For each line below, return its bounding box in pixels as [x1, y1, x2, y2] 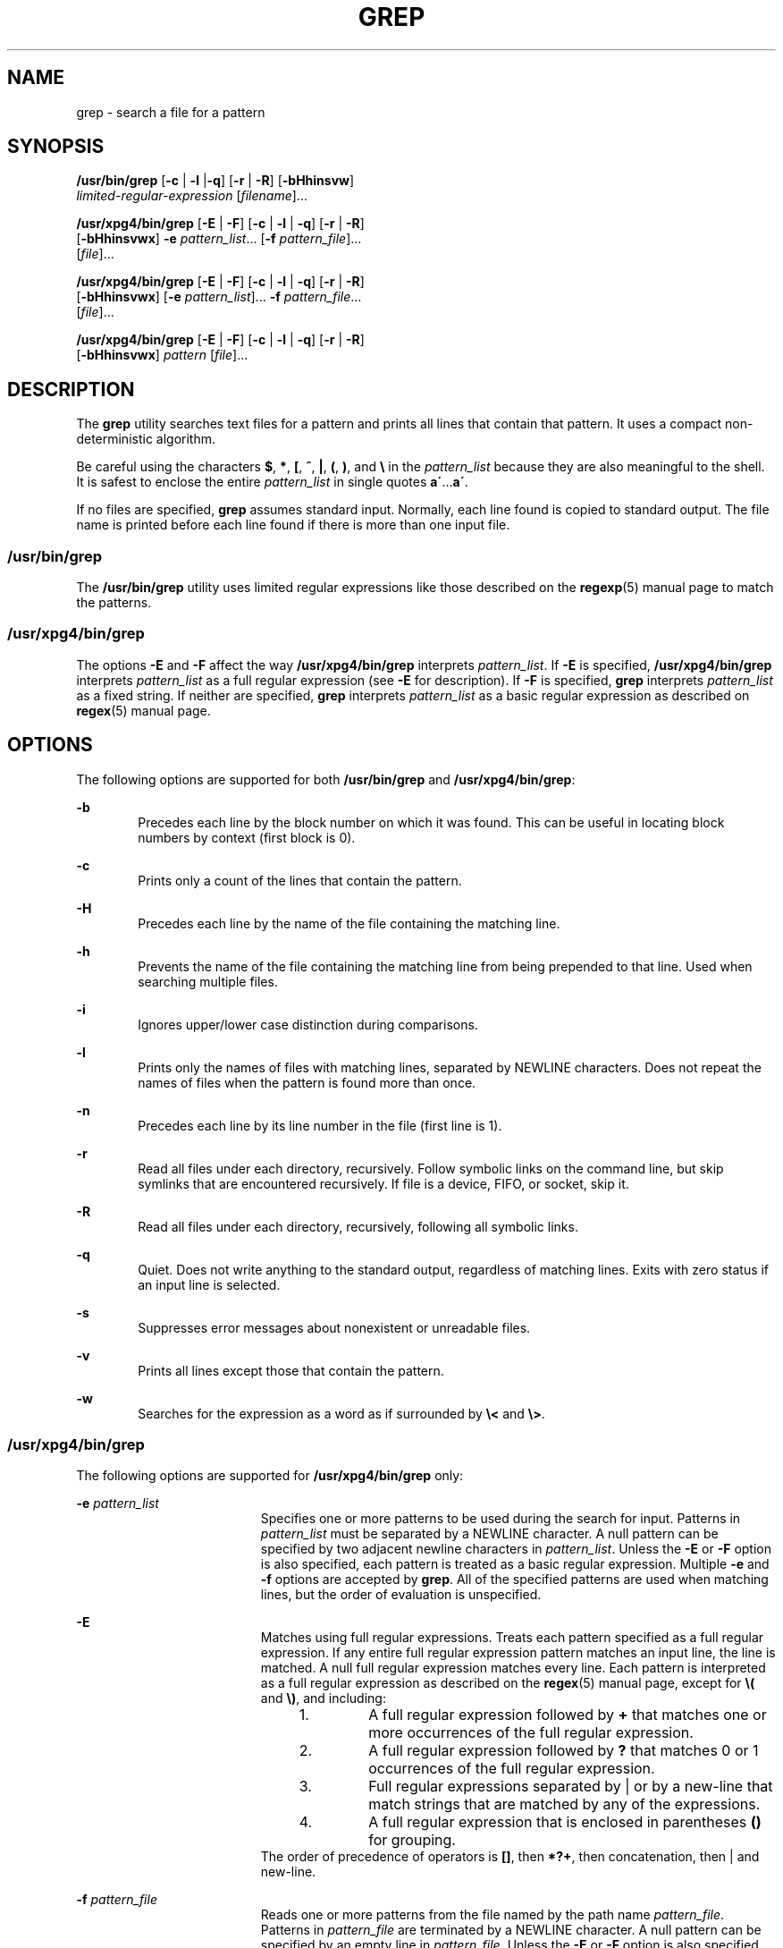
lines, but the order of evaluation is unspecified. [260, 1587, 542, 1603]
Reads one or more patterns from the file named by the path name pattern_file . [260, 1907, 725, 1923]
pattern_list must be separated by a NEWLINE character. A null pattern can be [260, 1526, 719, 1542]
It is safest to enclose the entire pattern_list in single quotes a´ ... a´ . [76, 474, 468, 490]
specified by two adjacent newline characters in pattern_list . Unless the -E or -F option [260, 1541, 771, 1557]
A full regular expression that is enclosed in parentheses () [368, 1813, 762, 1832]
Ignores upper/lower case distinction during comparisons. [138, 1016, 478, 1032]
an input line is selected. [138, 1276, 281, 1292]
